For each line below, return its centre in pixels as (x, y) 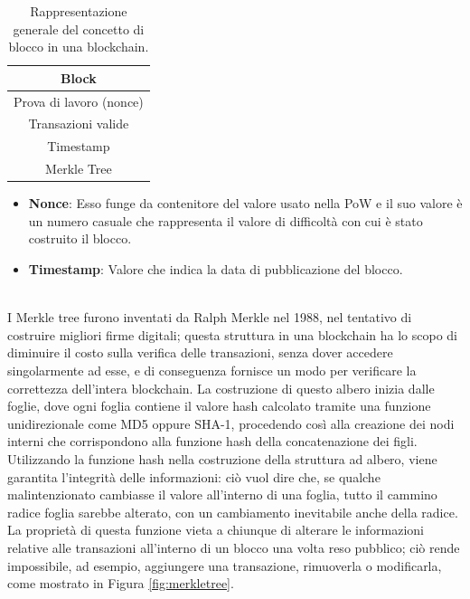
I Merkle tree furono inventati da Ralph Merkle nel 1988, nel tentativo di (210, 317)
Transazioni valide (79, 124)
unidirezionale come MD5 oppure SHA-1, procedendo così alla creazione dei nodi (231, 423)
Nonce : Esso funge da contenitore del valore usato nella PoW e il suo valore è (245, 203)
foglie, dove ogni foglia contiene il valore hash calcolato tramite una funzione (219, 406)
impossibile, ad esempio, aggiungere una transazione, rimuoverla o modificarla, (225, 565)
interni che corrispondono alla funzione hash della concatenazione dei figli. (212, 441)
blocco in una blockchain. (79, 47)
